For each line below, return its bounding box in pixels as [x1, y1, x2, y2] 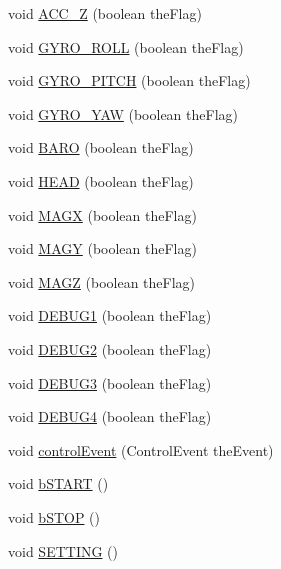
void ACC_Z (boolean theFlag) [8, 3, 202, 23]
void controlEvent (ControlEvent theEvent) [8, 439, 274, 460]
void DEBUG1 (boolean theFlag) [8, 305, 212, 326]
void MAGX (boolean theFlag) [8, 204, 197, 225]
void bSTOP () [8, 506, 101, 527]
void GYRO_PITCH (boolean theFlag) [8, 70, 251, 91]
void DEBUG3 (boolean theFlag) [8, 372, 212, 393]
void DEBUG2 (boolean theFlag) [8, 338, 212, 359]
